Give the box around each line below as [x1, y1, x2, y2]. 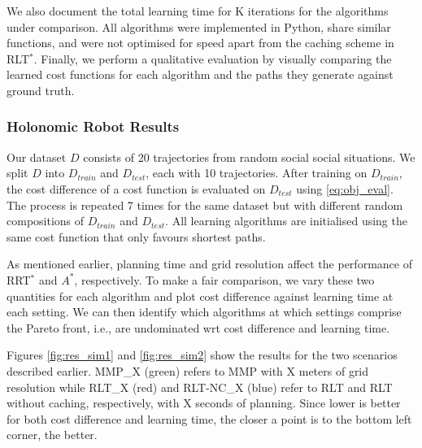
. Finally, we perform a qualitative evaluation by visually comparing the [33, 50, 392, 67]
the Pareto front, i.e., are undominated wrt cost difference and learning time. [7, 319, 390, 336]
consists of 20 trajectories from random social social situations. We [83, 148, 415, 165]
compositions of [7, 212, 85, 229]
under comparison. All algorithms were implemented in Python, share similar [7, 18, 391, 35]
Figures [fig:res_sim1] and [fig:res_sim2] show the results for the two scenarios [7, 346, 398, 363]
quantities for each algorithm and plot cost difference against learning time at [7, 287, 394, 304]
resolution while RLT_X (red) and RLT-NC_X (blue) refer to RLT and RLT [7, 378, 393, 395]
